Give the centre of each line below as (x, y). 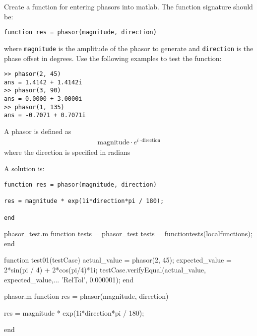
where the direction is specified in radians (67, 152)
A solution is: (24, 168)
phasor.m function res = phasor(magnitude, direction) (86, 296)
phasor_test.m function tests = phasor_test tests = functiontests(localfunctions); (128, 234)
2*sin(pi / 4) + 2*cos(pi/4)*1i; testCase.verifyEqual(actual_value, (105, 269)
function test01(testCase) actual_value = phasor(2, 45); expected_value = (118, 260)
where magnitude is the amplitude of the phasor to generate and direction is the (129, 48)
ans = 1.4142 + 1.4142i (43, 82)
